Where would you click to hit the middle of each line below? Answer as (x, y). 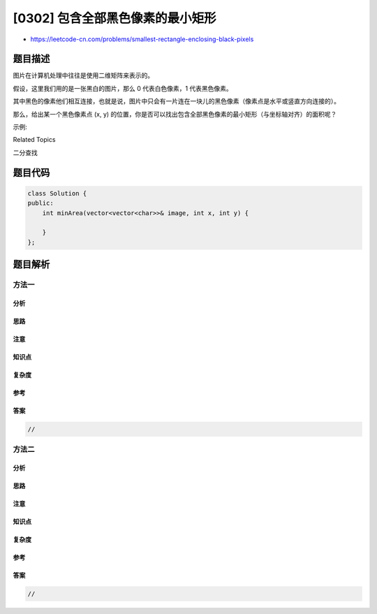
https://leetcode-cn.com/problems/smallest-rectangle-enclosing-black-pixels (142, 39)
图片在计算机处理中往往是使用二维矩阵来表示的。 (83, 75)
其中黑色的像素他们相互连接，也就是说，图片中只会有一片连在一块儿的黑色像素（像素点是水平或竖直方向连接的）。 (176, 101)
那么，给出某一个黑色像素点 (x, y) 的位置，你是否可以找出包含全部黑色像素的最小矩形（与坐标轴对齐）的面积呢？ (175, 114)
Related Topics (34, 140)
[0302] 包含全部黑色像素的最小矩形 (114, 18)
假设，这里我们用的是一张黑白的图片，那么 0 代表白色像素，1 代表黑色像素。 (123, 88)
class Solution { (57, 193)
